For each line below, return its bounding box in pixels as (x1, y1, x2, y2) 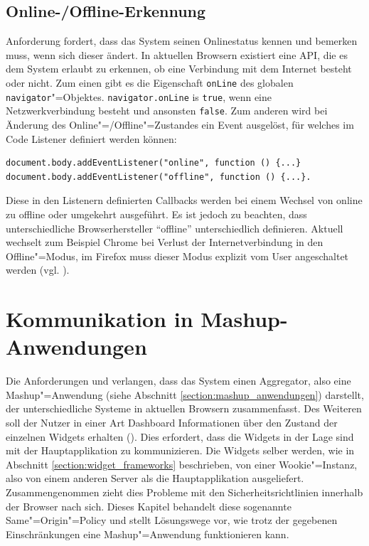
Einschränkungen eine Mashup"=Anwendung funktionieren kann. (6, 526, 289, 541)
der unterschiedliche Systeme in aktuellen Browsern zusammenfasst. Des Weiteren (6, 401, 362, 416)
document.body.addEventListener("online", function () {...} (6, 158, 301, 168)
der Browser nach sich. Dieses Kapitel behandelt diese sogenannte (6, 498, 292, 513)
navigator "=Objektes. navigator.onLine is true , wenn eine (6, 89, 272, 104)
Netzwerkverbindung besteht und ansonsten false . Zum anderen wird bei (6, 103, 328, 118)
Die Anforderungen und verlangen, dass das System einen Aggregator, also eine (6, 373, 351, 388)
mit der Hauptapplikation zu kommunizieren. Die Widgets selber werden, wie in (6, 443, 355, 458)
